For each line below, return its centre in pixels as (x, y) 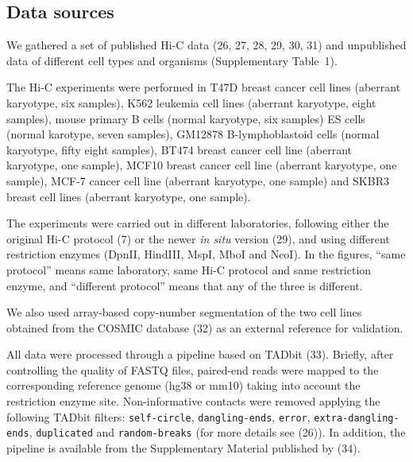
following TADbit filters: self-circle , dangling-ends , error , (158, 416)
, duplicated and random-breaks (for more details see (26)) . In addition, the (217, 432)
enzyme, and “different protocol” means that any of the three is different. (185, 285)
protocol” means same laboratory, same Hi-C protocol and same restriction (189, 269)
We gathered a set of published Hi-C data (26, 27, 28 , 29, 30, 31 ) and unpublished (206, 45)
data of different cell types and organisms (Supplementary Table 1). (172, 60)
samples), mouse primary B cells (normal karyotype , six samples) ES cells (186, 118)
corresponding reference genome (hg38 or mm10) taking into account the (183, 385)
